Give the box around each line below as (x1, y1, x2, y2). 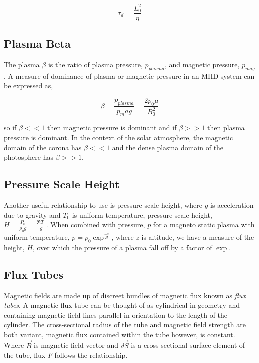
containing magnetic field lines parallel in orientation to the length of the (4, 309, 228, 320)
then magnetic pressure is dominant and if (47, 122, 177, 133)
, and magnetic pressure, (164, 59, 240, 69)
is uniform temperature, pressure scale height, (72, 209, 212, 220)
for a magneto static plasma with (153, 219, 255, 230)
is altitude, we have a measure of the (141, 231, 254, 242)
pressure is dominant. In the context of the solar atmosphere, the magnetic (4, 132, 233, 142)
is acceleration (210, 199, 254, 210)
